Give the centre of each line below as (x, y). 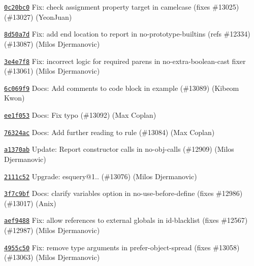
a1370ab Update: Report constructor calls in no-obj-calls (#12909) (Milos (119, 149)
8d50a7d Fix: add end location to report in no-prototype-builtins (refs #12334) (127, 34)
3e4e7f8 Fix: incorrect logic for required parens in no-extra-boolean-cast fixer (125, 61)
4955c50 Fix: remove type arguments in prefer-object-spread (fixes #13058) (122, 247)
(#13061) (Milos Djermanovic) (52, 71)
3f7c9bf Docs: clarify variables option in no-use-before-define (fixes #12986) (123, 193)
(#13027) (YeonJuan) (38, 16)
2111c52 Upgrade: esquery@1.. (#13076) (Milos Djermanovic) (101, 176)
